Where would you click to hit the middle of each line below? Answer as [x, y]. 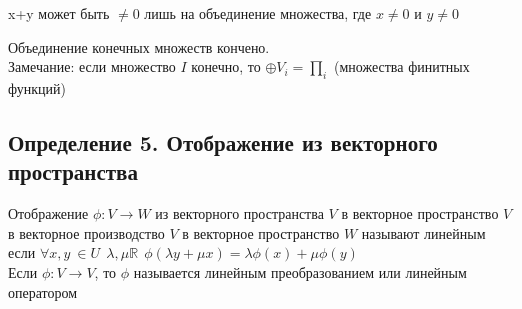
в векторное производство [86, 232]
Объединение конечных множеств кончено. [139, 46]
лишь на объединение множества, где [258, 13]
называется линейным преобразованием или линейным [300, 271]
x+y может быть [59, 13]
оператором [43, 291]
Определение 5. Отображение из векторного [223, 141]
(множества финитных [402, 66]
